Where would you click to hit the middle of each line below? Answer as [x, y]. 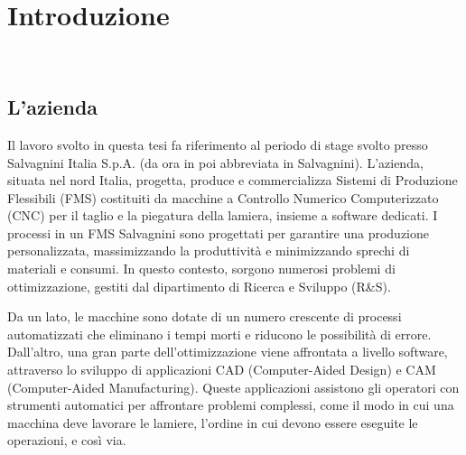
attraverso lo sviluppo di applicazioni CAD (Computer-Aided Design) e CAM [222, 370]
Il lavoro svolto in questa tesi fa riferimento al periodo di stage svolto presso [218, 144]
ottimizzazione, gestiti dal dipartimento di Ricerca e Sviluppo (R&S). [199, 286]
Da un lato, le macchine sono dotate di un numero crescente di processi [205, 316]
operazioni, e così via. [67, 440]
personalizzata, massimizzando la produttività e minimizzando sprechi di [209, 251]
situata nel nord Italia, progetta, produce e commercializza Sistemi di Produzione [233, 180]
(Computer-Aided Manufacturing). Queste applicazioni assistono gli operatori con [233, 387]
